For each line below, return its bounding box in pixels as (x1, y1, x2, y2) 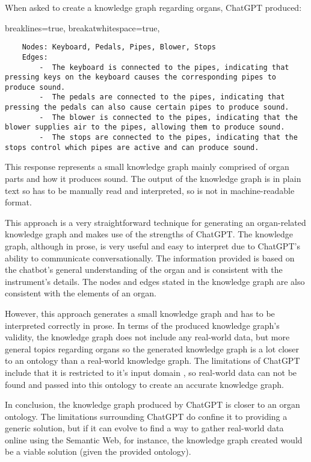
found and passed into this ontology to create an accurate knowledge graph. (5, 378, 284, 390)
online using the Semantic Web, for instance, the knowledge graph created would (5, 433, 303, 446)
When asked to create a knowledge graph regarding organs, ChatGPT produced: (5, 1, 302, 13)
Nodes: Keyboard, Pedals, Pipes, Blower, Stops (22, 43, 216, 52)
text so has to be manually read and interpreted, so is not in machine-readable (5, 184, 295, 196)
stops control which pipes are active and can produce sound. (5, 143, 259, 152)
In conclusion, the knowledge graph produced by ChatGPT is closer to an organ (5, 398, 300, 411)
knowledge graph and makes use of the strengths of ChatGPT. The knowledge (5, 228, 293, 240)
